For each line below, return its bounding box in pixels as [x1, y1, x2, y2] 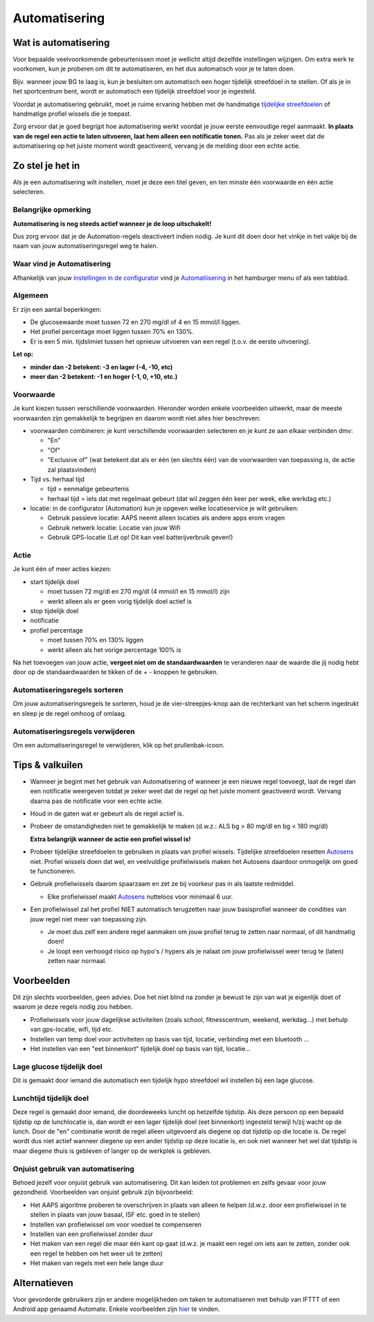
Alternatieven [12, 1277, 73, 1289]
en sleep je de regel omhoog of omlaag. [12, 709, 127, 717]
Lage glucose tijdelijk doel [12, 1061, 103, 1071]
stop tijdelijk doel [30, 606, 79, 615]
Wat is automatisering [12, 37, 110, 49]
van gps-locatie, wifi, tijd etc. [30, 1025, 114, 1034]
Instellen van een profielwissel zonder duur [30, 1230, 154, 1238]
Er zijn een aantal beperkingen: [12, 305, 102, 313]
